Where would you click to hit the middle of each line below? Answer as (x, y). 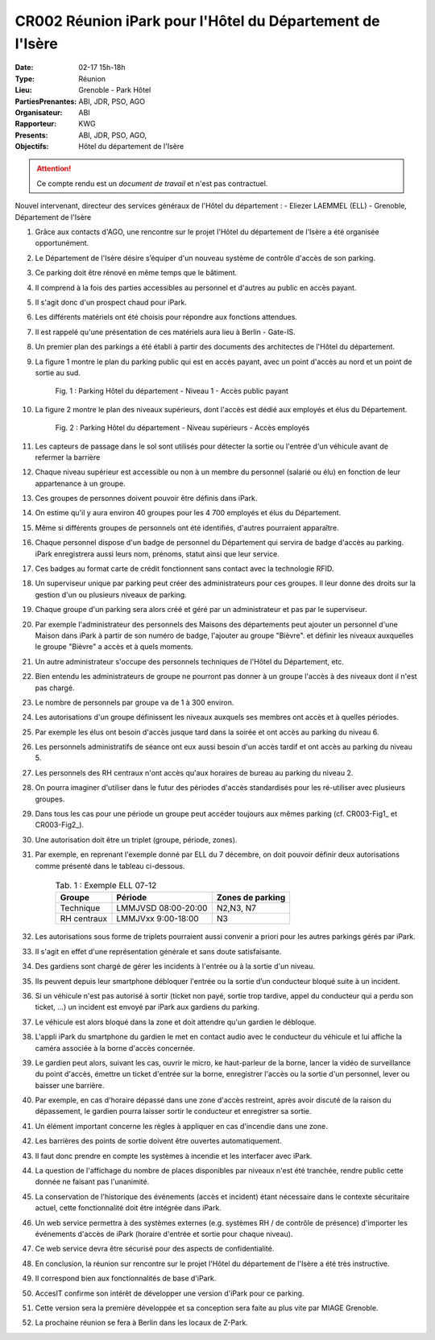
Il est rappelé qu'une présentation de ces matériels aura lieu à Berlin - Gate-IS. (165, 332)
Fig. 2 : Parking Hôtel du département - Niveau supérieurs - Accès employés (182, 428)
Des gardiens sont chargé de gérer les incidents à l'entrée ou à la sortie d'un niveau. (175, 966)
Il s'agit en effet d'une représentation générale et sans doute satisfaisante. (158, 951)
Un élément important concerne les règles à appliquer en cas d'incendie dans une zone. (181, 1126)
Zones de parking (251, 898)
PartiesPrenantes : (46, 101)
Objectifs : (32, 147)
